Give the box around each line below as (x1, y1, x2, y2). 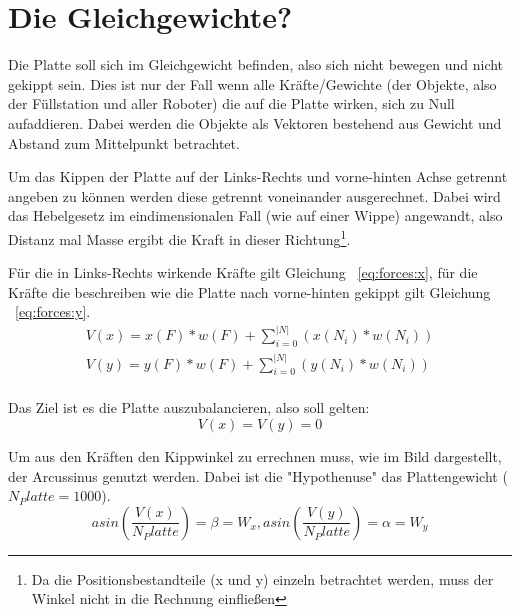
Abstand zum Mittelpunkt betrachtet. (8, 132, 240, 153)
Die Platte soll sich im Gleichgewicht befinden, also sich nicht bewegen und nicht (8, 54, 504, 75)
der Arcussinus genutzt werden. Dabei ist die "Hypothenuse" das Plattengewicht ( (8, 465, 508, 486)
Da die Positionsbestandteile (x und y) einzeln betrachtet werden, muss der (31, 568, 494, 589)
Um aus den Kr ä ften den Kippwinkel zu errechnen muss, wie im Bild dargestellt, (8, 446, 502, 467)
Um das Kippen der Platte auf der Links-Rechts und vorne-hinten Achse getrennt (8, 166, 508, 187)
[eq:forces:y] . (15, 301, 91, 322)
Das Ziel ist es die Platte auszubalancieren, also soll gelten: (8, 397, 370, 418)
